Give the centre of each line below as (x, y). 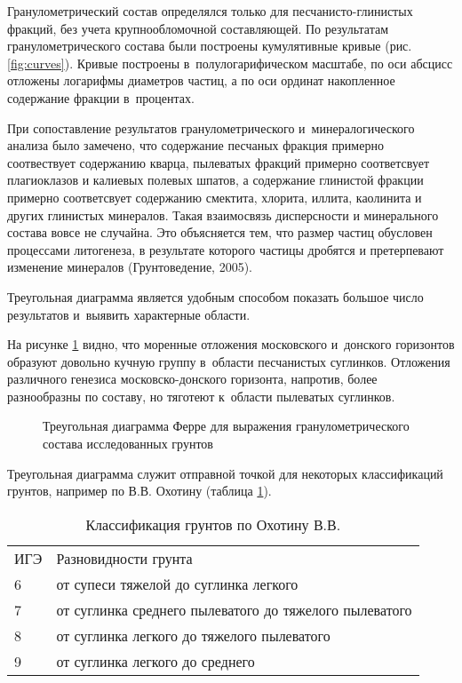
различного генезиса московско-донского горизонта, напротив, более (192, 379)
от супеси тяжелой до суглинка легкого (177, 584)
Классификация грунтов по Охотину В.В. (213, 524)
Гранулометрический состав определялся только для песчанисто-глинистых (210, 11)
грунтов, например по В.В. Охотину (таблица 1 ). (139, 491)
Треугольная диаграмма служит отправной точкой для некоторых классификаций (225, 473)
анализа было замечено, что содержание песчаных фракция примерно (195, 145)
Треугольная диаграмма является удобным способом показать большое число (215, 296)
